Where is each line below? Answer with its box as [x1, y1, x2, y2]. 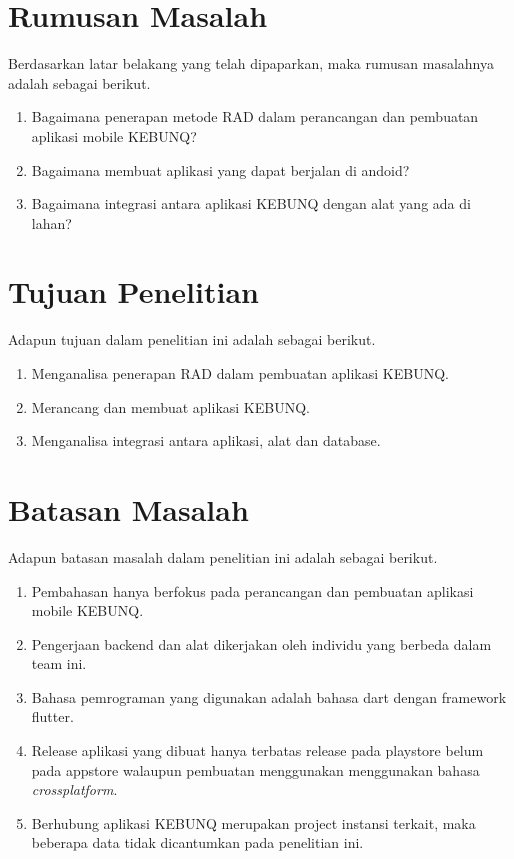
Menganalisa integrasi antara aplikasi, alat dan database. [31, 430, 381, 451]
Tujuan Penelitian [8, 271, 259, 312]
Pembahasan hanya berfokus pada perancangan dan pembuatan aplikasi [31, 580, 474, 601]
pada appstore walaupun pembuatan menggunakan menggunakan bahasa [31, 759, 480, 780]
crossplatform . [31, 779, 118, 800]
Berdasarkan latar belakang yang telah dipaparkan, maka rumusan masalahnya [8, 53, 495, 74]
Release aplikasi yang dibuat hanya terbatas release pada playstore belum [31, 740, 484, 761]
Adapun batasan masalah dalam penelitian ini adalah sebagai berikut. [8, 546, 438, 567]
